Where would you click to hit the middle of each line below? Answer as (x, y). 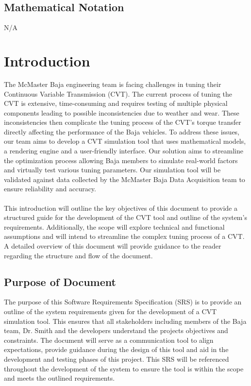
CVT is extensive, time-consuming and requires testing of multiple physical (116, 103)
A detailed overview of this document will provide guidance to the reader (113, 246)
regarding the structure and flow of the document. (78, 255)
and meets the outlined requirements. (59, 378)
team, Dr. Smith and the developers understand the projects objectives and (116, 330)
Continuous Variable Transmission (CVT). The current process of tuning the (118, 93)
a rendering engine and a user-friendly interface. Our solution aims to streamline (124, 151)
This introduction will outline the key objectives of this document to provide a (121, 208)
